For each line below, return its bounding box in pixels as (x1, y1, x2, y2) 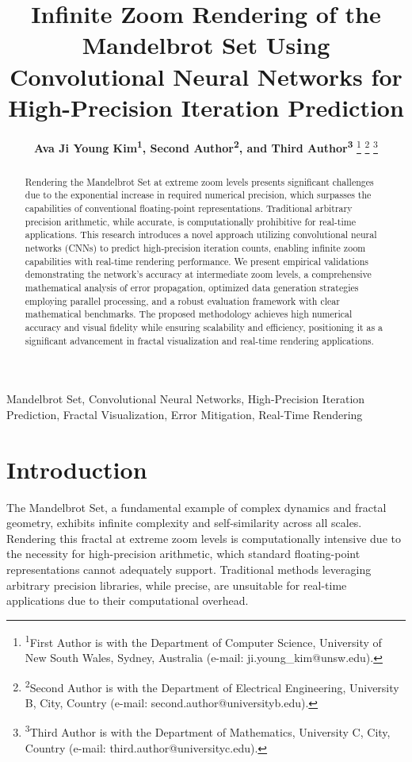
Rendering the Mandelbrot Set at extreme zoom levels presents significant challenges (25, 175, 374, 188)
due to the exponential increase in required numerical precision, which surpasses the (25, 188, 372, 202)
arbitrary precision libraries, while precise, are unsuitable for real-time (6, 576, 347, 593)
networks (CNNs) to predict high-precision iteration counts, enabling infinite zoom (25, 241, 366, 255)
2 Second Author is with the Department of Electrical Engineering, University (25, 676, 399, 695)
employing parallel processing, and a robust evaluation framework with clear (25, 294, 340, 307)
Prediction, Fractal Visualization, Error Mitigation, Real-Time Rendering (6, 406, 363, 422)
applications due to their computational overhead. (6, 592, 249, 609)
